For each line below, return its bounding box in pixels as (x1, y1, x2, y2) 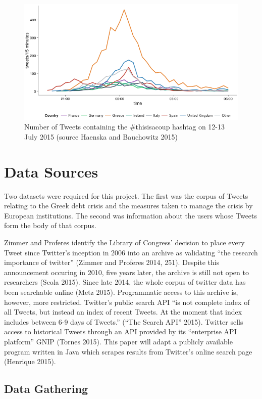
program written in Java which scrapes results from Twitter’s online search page (4, 346, 252, 357)
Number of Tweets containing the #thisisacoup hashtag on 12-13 (24, 121, 225, 132)
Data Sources (4, 161, 98, 182)
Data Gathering (4, 381, 88, 396)
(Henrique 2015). (4, 356, 56, 367)
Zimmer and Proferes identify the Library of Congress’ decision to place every (4, 237, 245, 247)
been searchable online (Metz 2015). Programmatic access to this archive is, (4, 286, 238, 297)
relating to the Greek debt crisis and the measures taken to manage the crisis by (4, 200, 253, 211)
